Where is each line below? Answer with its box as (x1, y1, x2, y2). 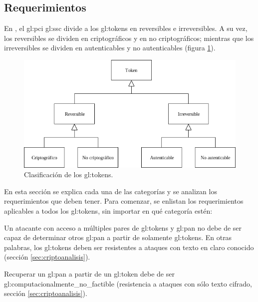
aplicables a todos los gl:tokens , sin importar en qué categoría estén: (4, 206, 213, 216)
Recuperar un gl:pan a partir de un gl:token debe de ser (4, 269, 175, 279)
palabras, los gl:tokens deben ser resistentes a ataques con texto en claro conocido (4, 242, 254, 252)
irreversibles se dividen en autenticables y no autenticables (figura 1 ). (4, 42, 216, 53)
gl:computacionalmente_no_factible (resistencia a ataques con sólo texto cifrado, (4, 278, 252, 289)
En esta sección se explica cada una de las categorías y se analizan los (4, 186, 217, 196)
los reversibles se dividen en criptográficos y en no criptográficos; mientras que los (4, 32, 254, 43)
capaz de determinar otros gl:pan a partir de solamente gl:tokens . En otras (4, 232, 232, 243)
